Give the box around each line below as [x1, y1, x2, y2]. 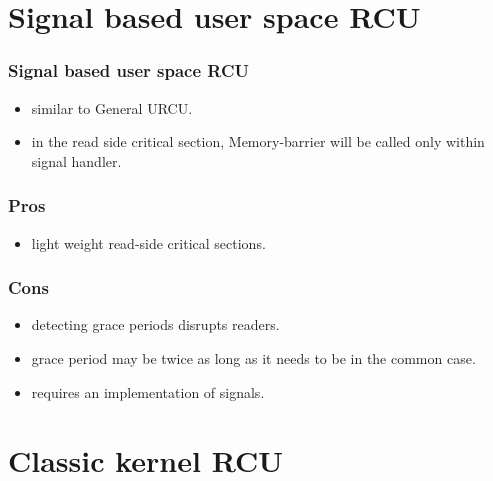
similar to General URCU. [31, 97, 193, 118]
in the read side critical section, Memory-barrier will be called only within [31, 131, 485, 152]
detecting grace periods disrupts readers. [31, 314, 280, 335]
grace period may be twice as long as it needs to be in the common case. [31, 348, 476, 368]
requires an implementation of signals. [31, 381, 265, 402]
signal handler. [31, 150, 122, 171]
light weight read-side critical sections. [31, 232, 266, 253]
